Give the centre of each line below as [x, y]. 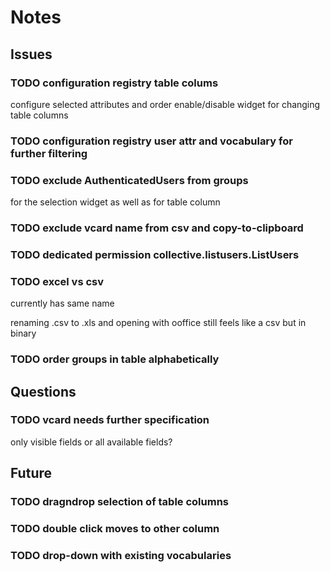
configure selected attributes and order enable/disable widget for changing [165, 104]
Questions [43, 391]
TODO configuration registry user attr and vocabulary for [151, 141]
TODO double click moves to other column [115, 529]
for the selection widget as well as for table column [115, 202]
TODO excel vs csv [57, 281]
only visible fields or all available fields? [91, 442]
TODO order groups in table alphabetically [115, 359]
